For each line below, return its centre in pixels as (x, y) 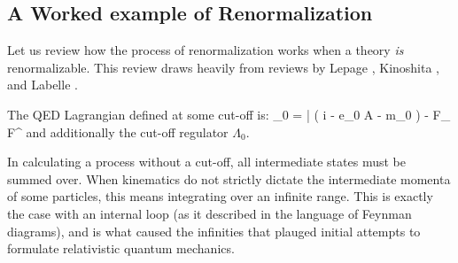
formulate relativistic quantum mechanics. (121, 248)
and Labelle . (43, 85)
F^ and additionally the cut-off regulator (118, 131)
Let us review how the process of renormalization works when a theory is (206, 50)
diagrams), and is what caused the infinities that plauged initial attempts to (214, 231)
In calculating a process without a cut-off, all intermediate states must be (206, 162)
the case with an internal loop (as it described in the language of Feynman (210, 213)
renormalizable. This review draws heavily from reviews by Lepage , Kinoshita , (224, 67)
